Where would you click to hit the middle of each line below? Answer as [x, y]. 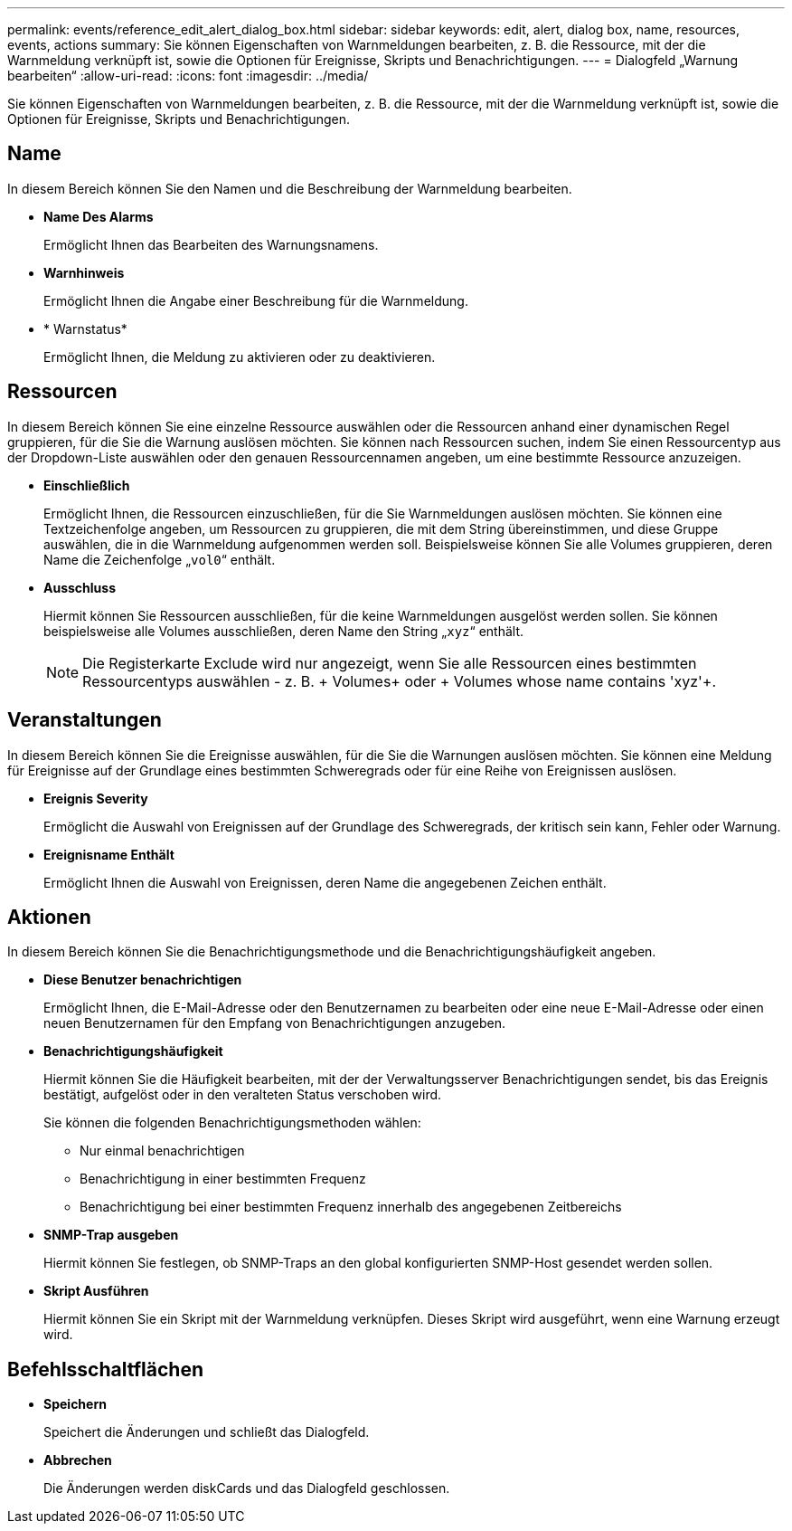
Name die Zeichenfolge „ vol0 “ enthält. [160, 559]
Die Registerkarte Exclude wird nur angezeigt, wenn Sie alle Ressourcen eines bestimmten [390, 663]
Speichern [75, 1404]
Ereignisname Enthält [109, 854]
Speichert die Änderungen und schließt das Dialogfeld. [207, 1432]
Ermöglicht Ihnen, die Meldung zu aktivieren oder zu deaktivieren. [240, 357]
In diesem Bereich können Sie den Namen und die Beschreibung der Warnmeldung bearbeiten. [290, 188]
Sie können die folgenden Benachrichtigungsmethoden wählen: [232, 1123]
